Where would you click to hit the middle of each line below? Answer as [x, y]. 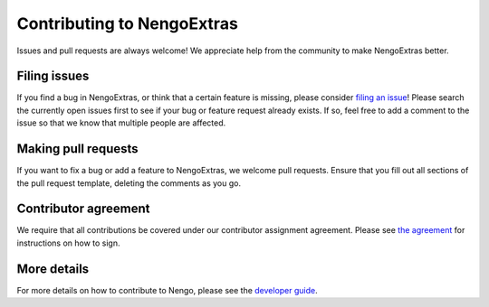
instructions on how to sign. [69, 243]
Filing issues [53, 76]
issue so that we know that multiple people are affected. [121, 123]
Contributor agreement [83, 209]
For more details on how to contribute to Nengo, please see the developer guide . [168, 290]
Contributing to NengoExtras [128, 23]
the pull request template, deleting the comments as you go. [129, 183]
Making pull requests [78, 149]
